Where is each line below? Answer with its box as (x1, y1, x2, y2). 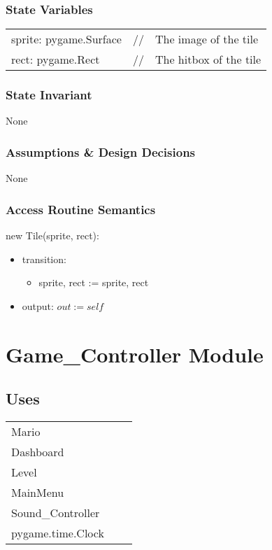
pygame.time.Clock (11, 525, 104, 542)
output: (22, 298, 54, 313)
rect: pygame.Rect (11, 51, 100, 68)
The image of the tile (155, 31, 259, 48)
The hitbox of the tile (155, 51, 262, 68)
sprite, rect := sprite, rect (38, 275, 149, 290)
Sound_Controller (11, 505, 100, 521)
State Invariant (6, 86, 92, 104)
